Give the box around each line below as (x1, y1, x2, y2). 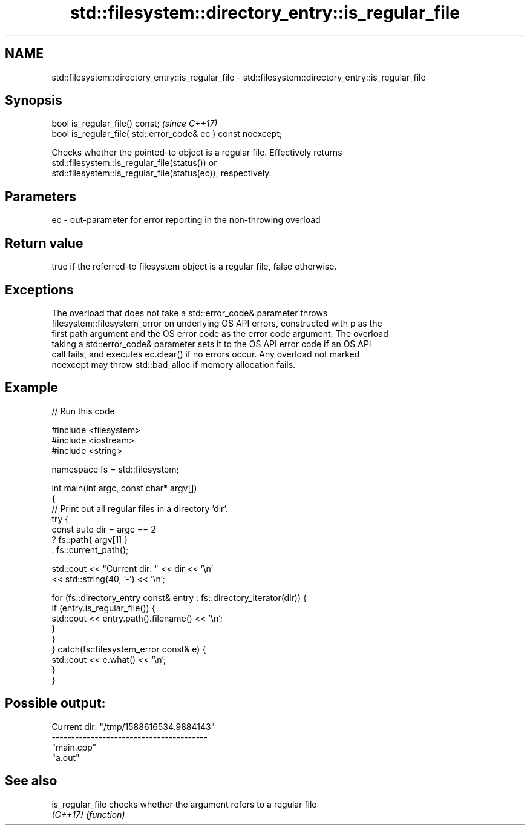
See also (5, 773, 57, 789)
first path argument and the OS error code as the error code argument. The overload (51, 328, 388, 339)
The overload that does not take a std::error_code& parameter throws (51, 307, 328, 318)
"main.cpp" (51, 742, 97, 752)
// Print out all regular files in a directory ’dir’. (51, 503, 228, 514)
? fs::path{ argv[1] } (51, 534, 128, 545)
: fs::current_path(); (51, 544, 129, 555)
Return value (5, 235, 83, 251)
